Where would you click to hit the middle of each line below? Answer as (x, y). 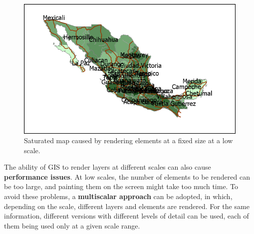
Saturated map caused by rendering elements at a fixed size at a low (128, 140)
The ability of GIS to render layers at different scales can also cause (108, 167)
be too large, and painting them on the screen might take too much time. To (121, 186)
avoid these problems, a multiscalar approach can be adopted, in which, (118, 196)
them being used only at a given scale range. (72, 225)
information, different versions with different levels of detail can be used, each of (127, 216)
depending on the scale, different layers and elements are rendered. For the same (127, 206)
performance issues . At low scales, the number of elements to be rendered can (127, 176)
